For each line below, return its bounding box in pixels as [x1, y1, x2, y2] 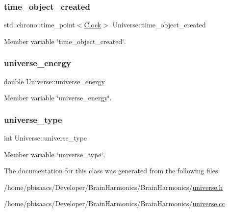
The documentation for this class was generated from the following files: [4, 165, 220, 176]
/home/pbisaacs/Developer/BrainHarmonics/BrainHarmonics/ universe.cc [4, 198, 225, 209]
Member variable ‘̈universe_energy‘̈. [4, 93, 112, 103]
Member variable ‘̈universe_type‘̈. [4, 149, 105, 159]
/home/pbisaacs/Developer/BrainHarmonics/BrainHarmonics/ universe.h [4, 182, 223, 192]
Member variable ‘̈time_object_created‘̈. [4, 36, 127, 46]
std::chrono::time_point [4, 20, 75, 30]
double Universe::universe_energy [4, 76, 105, 86]
